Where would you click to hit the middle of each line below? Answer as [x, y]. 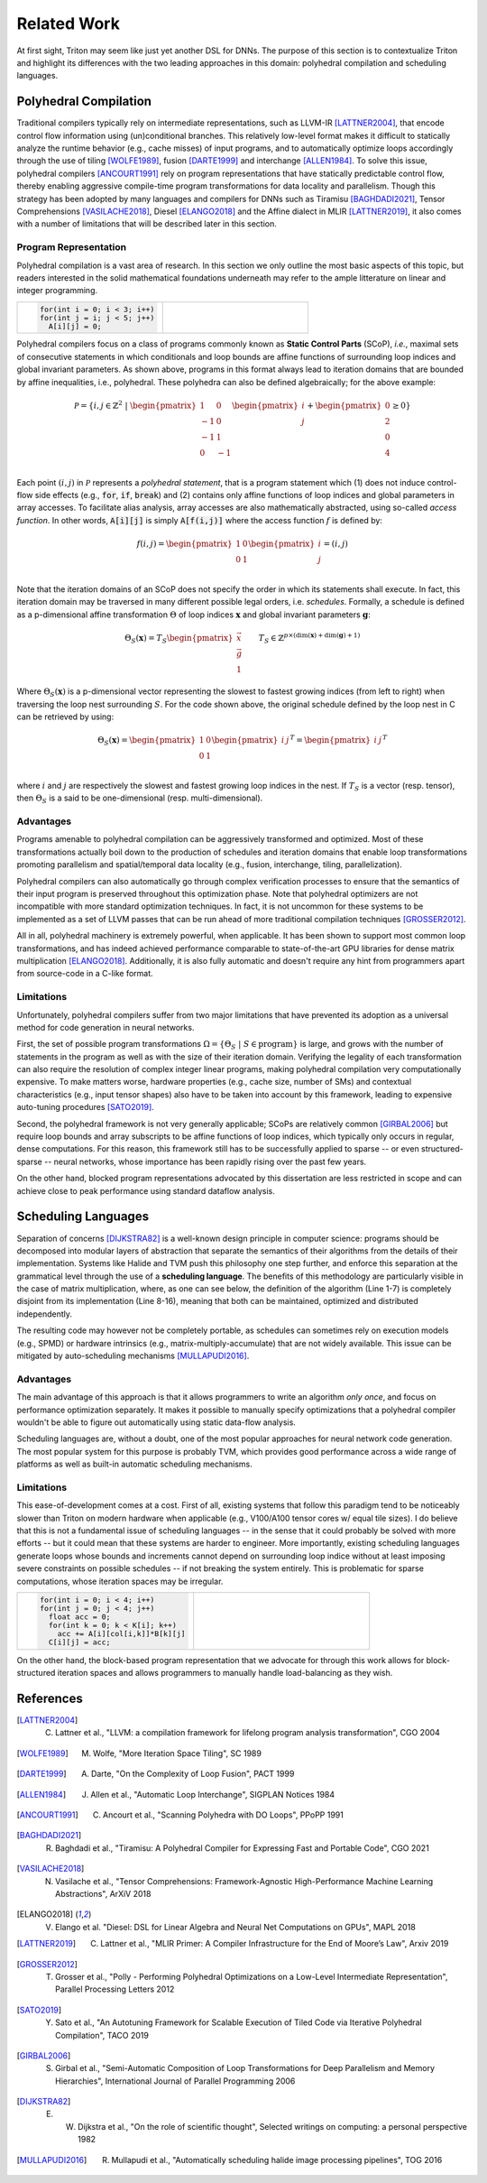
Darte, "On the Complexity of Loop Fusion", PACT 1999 [193, 1774]
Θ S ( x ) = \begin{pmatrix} [147, 741]
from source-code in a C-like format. [85, 974]
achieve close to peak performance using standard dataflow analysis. [146, 1190]
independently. [44, 1314]
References [50, 1698]
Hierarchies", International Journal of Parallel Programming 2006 [175, 2081]
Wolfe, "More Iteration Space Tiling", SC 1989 [177, 1753]
